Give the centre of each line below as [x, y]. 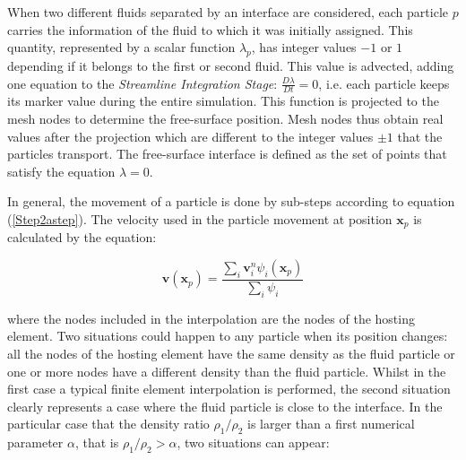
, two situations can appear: [253, 443]
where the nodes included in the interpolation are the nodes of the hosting [211, 318]
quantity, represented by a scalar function [121, 47]
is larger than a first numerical [331, 424]
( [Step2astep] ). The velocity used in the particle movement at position [200, 218]
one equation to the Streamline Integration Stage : [142, 83]
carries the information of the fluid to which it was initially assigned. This [210, 29]
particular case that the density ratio [108, 424]
